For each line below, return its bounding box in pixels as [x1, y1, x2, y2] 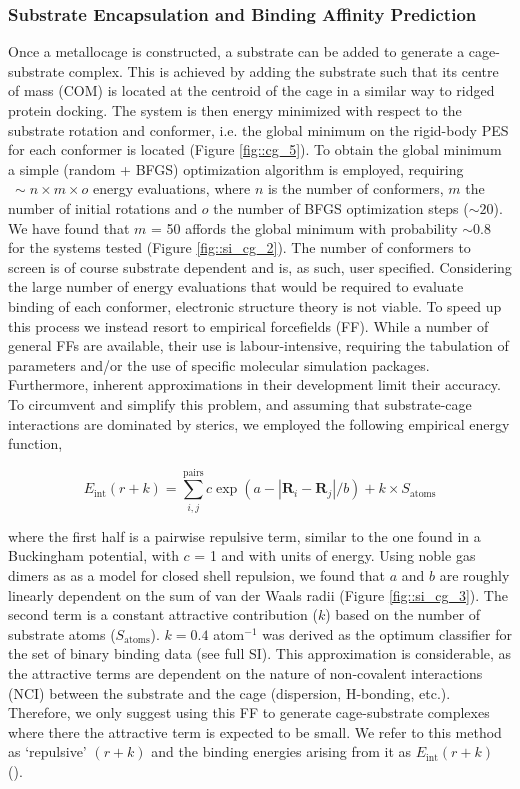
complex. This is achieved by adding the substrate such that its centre [68, 60, 499, 81]
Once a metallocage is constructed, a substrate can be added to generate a [8, 41, 465, 62]
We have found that [8, 217, 130, 238]
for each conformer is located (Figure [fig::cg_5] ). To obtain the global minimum [8, 139, 502, 160]
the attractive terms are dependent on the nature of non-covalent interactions [8, 662, 483, 683]
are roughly [439, 565, 510, 585]
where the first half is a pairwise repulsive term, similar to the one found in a [8, 525, 481, 546]
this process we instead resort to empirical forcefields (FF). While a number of [8, 315, 489, 336]
